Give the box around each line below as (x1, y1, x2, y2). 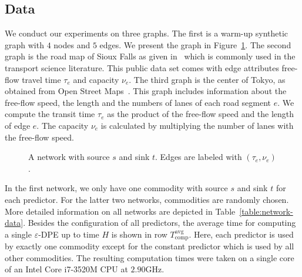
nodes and (53, 38, 90, 51)
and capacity (73, 73, 119, 85)
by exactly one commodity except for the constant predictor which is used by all (5, 240, 294, 252)
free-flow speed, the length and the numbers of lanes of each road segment (5, 96, 271, 108)
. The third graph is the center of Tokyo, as (129, 73, 286, 85)
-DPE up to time (38, 228, 99, 240)
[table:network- (239, 205, 293, 217)
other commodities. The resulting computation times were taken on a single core (5, 251, 294, 263)
